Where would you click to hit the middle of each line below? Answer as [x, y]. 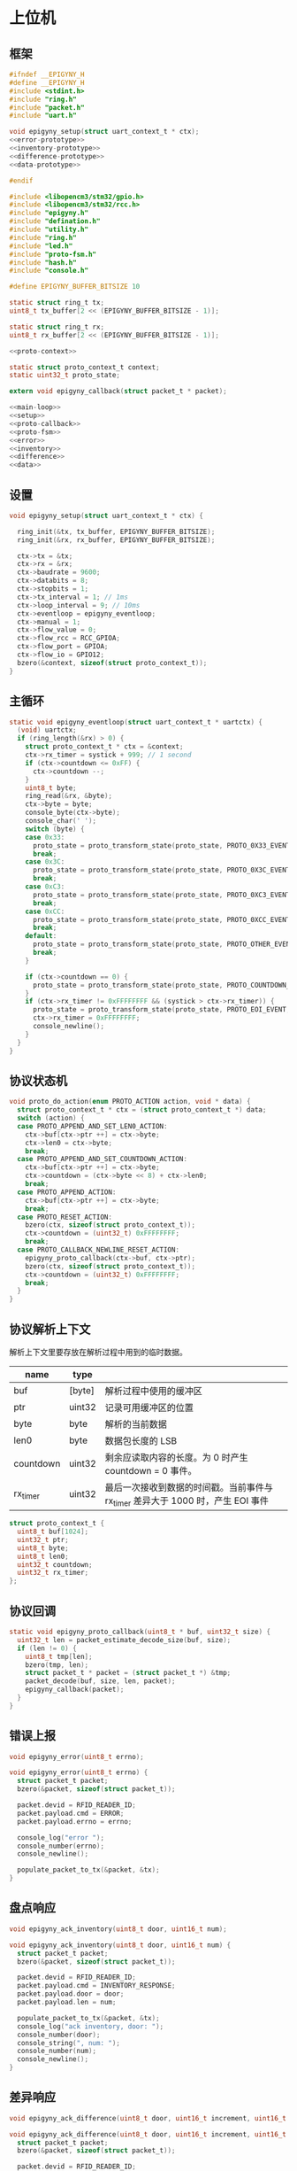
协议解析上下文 [50, 1329]
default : [41, 936]
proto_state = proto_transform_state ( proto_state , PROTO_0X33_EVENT [161, 845]
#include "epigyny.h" [49, 213]
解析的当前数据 [136, 1424]
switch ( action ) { [51, 1118]
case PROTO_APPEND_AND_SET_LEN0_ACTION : [92, 1126]
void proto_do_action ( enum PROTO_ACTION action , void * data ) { [130, 1102]
